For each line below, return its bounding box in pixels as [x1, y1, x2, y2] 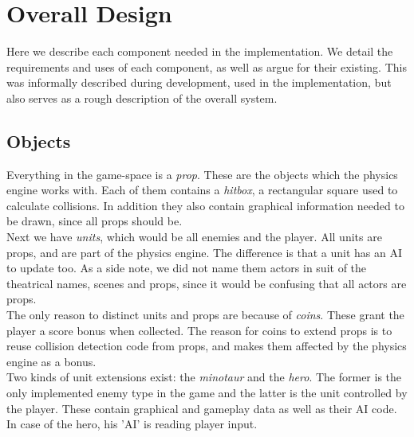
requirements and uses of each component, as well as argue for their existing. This [6, 58, 407, 75]
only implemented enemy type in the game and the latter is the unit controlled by [6, 384, 408, 401]
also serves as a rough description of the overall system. [6, 89, 278, 106]
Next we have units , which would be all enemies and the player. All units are [6, 228, 382, 245]
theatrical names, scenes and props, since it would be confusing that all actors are [6, 275, 407, 291]
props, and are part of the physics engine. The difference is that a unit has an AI [6, 244, 402, 260]
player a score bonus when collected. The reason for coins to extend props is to [6, 322, 392, 338]
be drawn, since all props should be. [6, 213, 183, 229]
